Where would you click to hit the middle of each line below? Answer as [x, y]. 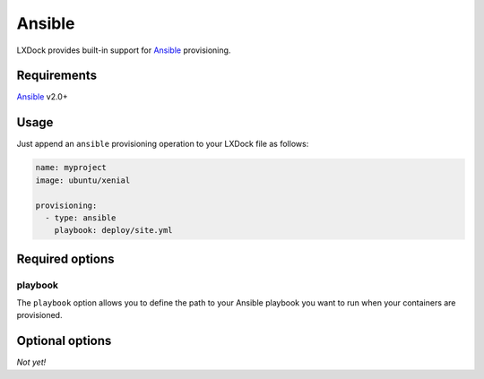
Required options [66, 258]
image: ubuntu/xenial [83, 180]
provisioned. [39, 315]
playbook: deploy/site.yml [114, 230]
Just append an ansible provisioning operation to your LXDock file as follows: [163, 144]
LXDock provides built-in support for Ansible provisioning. [124, 50]
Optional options [64, 341]
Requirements [57, 76]
